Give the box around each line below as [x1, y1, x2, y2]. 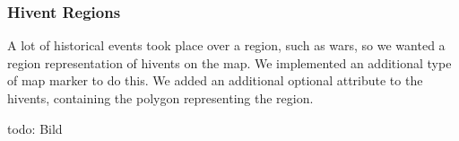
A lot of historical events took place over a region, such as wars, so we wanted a [7, 36, 446, 55]
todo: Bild [7, 119, 63, 137]
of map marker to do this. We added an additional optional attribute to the [7, 71, 423, 90]
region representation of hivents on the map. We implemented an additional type [7, 53, 452, 72]
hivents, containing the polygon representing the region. [7, 89, 314, 107]
